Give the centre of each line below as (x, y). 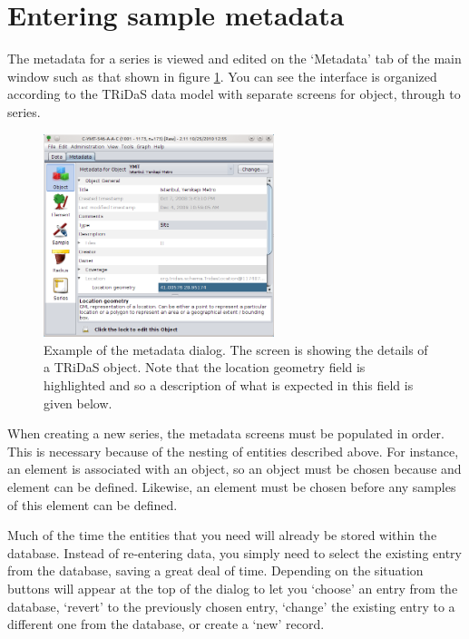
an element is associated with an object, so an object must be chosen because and (234, 469)
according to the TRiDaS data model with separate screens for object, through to (234, 94)
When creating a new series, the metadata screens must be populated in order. (226, 433)
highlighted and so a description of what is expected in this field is (229, 384)
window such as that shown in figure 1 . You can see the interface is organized (222, 76)
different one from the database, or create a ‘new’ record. (166, 624)
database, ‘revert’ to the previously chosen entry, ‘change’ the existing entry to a (231, 606)
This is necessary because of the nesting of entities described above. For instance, (233, 451)
